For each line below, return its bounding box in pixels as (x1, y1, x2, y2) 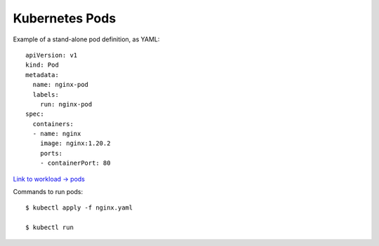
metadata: (25, 71, 59, 78)
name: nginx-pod (32, 81, 89, 89)
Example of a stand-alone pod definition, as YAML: (13, 35, 160, 43)
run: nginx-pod (39, 100, 93, 108)
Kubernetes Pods (13, 11, 117, 26)
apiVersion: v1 (25, 51, 78, 59)
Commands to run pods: (13, 188, 84, 196)
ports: (39, 149, 63, 157)
